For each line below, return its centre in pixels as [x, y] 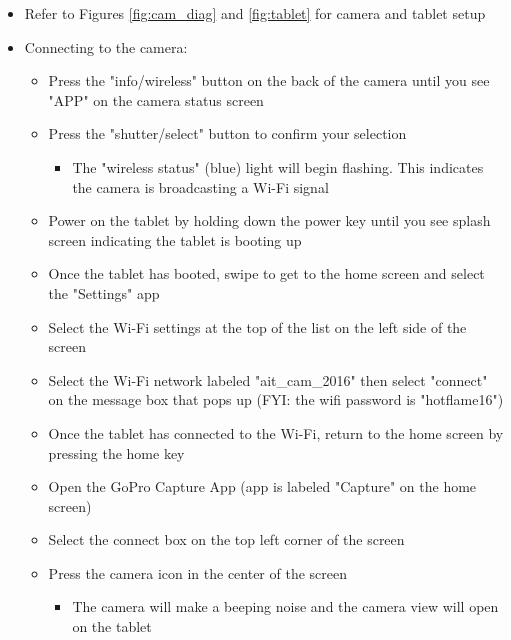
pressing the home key [116, 452]
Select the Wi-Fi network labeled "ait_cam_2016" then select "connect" [268, 379]
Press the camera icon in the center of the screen [198, 572]
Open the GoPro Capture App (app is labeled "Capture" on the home [262, 486]
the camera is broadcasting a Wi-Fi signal [200, 186]
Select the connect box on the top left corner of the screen [226, 539]
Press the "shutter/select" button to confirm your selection [227, 133]
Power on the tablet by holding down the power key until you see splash [269, 220]
